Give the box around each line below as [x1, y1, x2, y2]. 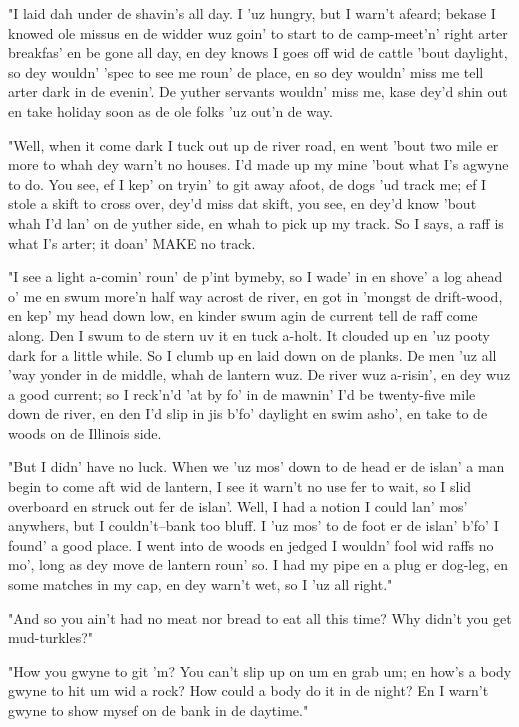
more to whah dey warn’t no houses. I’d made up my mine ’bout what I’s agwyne [8, 154, 509, 175]
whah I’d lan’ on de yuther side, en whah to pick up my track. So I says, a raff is [8, 212, 504, 233]
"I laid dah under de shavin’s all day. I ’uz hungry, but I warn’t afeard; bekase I [8, 3, 496, 23]
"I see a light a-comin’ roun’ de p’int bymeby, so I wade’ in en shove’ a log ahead [8, 266, 503, 287]
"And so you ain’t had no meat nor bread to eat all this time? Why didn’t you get [8, 607, 512, 628]
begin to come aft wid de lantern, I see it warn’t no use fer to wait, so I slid [8, 476, 472, 497]
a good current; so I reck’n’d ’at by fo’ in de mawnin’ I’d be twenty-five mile [8, 383, 476, 404]
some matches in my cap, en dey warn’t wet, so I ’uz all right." [8, 574, 393, 595]
